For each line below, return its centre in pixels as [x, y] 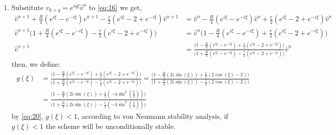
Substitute [27, 7]
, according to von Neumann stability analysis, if [153, 116]
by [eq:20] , [27, 116]
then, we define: [36, 64]
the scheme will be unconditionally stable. [111, 126]
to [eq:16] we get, [115, 7]
